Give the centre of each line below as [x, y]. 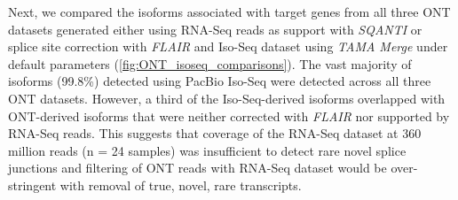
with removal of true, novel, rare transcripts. [181, 185]
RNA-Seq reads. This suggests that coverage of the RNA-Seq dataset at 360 [215, 133]
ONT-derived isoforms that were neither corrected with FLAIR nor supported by [229, 115]
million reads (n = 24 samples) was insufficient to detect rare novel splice [207, 150]
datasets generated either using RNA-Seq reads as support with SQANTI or [215, 29]
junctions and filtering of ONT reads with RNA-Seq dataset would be [197, 168]
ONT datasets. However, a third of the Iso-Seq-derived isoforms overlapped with [227, 98]
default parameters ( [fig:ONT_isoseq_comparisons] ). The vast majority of [210, 63]
